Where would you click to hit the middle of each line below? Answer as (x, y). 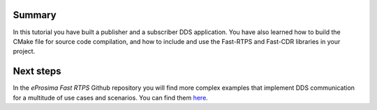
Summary (35, 15)
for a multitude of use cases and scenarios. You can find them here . (111, 97)
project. (24, 52)
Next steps (37, 71)
